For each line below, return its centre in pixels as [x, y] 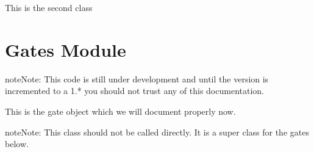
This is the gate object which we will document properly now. [120, 111]
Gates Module [66, 49]
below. [17, 144]
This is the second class [49, 7]
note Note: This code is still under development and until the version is [137, 78]
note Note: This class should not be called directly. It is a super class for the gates [157, 132]
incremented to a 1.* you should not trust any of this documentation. [134, 91]
